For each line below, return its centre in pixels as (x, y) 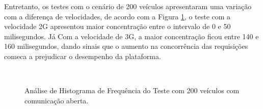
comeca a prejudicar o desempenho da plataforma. (83, 56)
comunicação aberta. (57, 100)
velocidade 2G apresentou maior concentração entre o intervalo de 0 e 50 (117, 26)
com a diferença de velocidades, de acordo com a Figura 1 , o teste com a (117, 16)
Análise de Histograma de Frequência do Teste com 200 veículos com (132, 90)
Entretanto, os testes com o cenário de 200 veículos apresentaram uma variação (128, 6)
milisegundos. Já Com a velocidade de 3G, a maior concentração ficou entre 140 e (131, 36)
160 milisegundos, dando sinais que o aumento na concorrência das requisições (126, 46)
